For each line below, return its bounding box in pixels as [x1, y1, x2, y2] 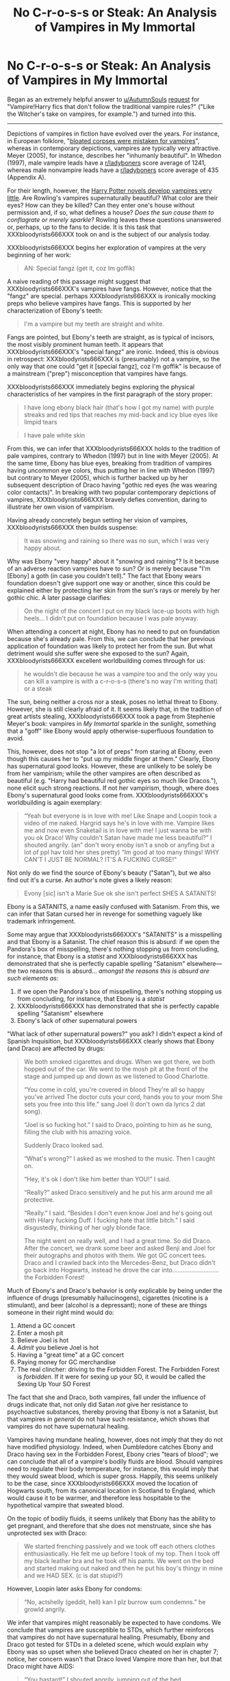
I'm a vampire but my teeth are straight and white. [23, 319, 164, 328]
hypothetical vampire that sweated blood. [7, 1501, 125, 1509]
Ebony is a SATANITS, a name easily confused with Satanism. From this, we [7, 902, 220, 910]
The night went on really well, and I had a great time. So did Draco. [23, 1236, 212, 1245]
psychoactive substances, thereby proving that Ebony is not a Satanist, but [7, 1407, 218, 1416]
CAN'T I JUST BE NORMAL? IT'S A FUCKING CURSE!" [23, 855, 177, 863]
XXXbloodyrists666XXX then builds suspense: [7, 523, 138, 531]
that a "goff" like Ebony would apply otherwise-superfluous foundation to [7, 727, 214, 735]
